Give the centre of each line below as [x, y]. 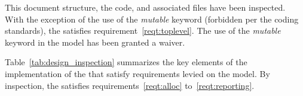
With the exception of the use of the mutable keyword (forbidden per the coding [152, 19]
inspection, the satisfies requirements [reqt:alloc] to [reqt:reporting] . [130, 85]
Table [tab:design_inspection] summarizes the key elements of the [126, 62]
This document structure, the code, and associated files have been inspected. [145, 7]
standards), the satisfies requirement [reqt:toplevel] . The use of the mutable [143, 31]
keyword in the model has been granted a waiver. [95, 42]
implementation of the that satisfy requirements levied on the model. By [137, 73]
